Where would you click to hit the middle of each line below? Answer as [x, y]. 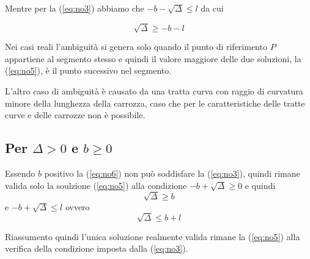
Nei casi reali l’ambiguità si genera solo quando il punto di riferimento [136, 47]
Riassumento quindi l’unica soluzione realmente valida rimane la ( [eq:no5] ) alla [153, 236]
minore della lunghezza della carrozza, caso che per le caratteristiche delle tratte [155, 103]
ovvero [77, 206]
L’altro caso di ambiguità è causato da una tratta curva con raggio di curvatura [154, 90]
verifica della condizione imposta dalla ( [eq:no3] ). [97, 248]
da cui [212, 8]
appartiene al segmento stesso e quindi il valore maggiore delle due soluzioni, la [153, 58]
